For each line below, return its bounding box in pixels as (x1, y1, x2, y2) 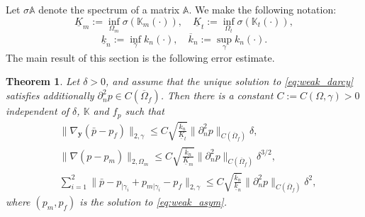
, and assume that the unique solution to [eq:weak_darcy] (106, 74, 354, 89)
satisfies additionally (6, 88, 94, 103)
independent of (6, 104, 69, 118)
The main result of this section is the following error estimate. (6, 50, 275, 65)
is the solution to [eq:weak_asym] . (79, 194, 227, 209)
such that (125, 104, 164, 118)
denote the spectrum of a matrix (38, 2, 180, 16)
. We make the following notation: (189, 2, 337, 16)
